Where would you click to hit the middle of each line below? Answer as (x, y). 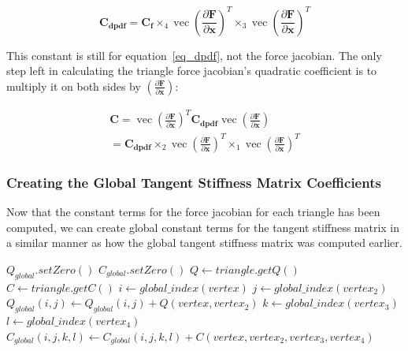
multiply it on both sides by (74, 86)
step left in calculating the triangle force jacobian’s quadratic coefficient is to (192, 71)
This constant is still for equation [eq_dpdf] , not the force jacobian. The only (194, 55)
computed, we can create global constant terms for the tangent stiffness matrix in (203, 227)
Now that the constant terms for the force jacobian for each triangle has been (193, 211)
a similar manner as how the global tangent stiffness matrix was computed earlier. (204, 243)
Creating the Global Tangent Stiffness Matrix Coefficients (194, 182)
